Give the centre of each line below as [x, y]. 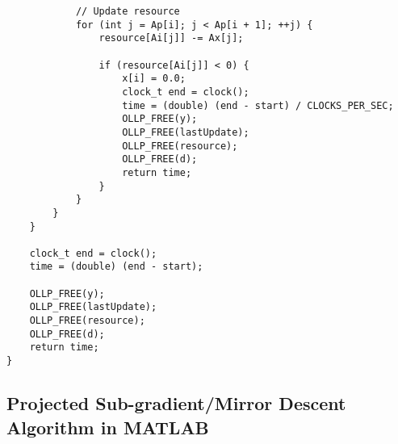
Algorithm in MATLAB [108, 427]
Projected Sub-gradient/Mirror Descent [176, 403]
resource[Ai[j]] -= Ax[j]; [171, 38]
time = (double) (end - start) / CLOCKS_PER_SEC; [258, 105]
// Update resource [128, 11]
